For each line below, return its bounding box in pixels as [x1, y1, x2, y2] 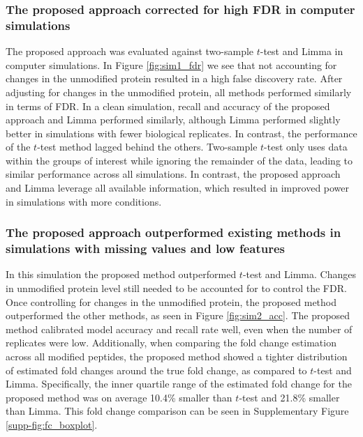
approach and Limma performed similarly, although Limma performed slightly [6, 112, 341, 127]
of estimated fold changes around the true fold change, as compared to [6, 362, 307, 377]
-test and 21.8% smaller [239, 390, 340, 404]
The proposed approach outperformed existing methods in [6, 224, 341, 241]
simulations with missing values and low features [6, 240, 286, 257]
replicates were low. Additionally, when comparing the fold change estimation [6, 335, 336, 350]
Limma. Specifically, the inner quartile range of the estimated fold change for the [6, 376, 352, 391]
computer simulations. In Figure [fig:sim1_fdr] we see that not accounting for [6, 57, 337, 72]
